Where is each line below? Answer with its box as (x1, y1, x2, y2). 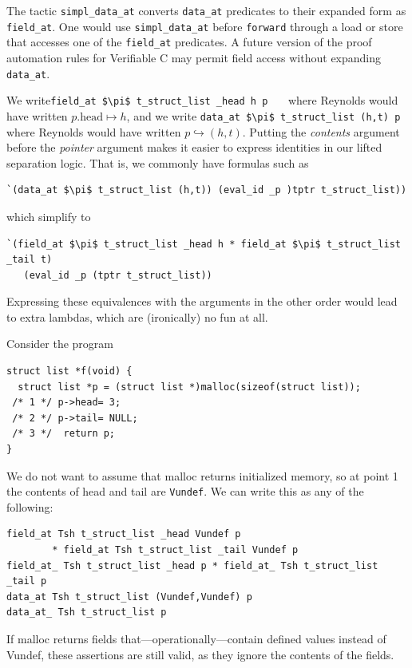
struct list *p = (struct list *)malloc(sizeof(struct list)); (18, 381, 361, 393)
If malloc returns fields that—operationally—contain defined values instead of (6, 630, 386, 647)
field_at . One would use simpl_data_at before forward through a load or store (6, 18, 403, 34)
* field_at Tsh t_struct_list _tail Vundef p (52, 544, 299, 556)
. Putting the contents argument (242, 123, 400, 140)
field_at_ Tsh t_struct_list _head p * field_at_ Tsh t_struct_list (6, 559, 378, 571)
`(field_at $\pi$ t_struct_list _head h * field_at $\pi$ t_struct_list (6, 238, 401, 250)
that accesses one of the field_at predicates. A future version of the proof (6, 34, 372, 50)
